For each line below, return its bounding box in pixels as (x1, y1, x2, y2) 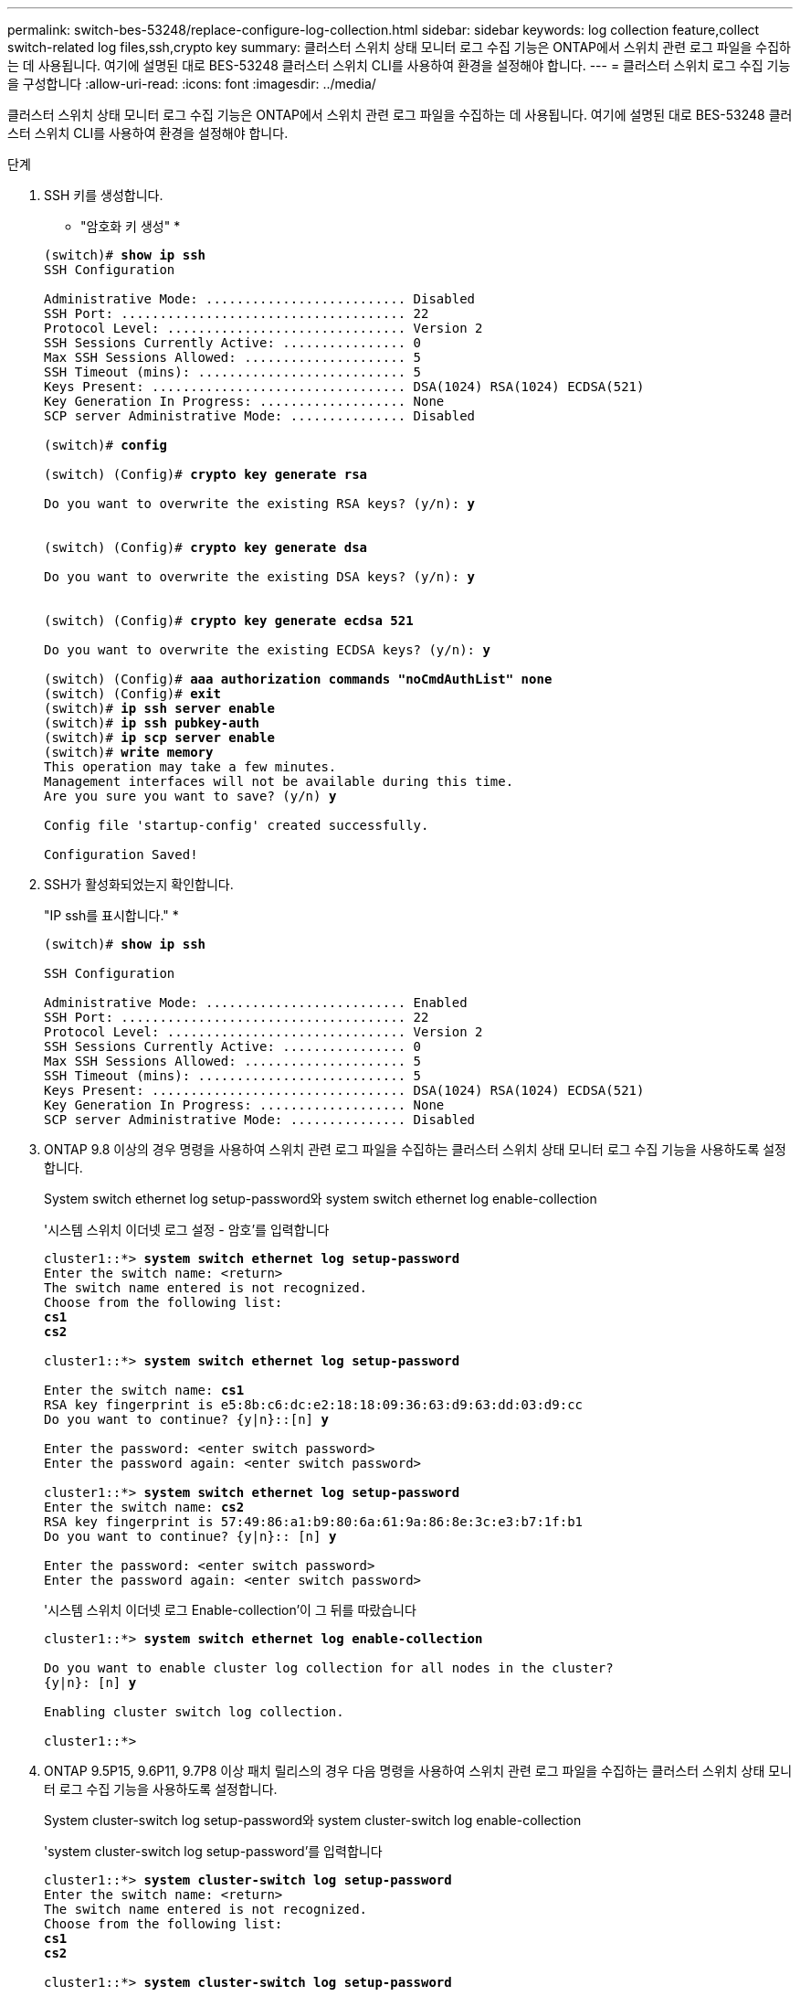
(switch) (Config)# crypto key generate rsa (44, 467, 368, 482)
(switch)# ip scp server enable (44, 730, 275, 745)
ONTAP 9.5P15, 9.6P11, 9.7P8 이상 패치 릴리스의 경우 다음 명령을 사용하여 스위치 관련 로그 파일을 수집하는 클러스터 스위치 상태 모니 (44, 1763, 793, 1778)
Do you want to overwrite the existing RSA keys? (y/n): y (44, 496, 476, 511)
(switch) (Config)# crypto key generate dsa (44, 540, 368, 555)
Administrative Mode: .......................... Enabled (44, 995, 468, 1010)
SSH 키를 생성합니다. (44, 187, 163, 203)
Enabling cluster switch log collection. (44, 1704, 344, 1719)
